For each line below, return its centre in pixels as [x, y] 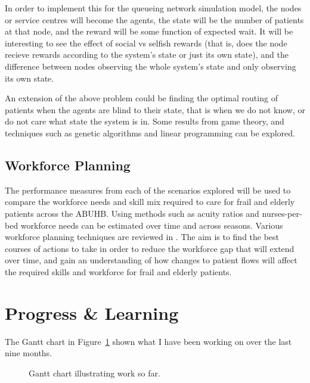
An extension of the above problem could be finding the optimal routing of [141, 98]
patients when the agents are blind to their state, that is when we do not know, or [155, 109]
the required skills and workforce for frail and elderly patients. [118, 271]
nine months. [29, 353]
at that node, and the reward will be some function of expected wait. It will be [149, 31]
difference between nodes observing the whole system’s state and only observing [151, 66]
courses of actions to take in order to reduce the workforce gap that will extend [150, 248]
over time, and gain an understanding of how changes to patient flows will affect [151, 260]
